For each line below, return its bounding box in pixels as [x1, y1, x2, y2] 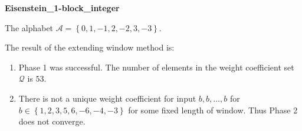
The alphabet [5, 21, 54, 33]
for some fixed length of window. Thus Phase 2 [128, 103, 298, 116]
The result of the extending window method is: [5, 41, 175, 53]
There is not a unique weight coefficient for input [18, 92, 196, 104]
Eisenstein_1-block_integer [5, 2, 120, 14]
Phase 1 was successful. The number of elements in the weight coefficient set [18, 61, 294, 73]
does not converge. [18, 115, 86, 127]
